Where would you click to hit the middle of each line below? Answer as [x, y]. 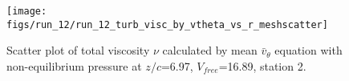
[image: [27, 11]
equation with [308, 50]
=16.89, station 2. [262, 65]
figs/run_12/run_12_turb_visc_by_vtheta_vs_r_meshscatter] [167, 24]
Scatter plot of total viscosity [78, 50]
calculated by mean [210, 50]
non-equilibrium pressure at [74, 65]
